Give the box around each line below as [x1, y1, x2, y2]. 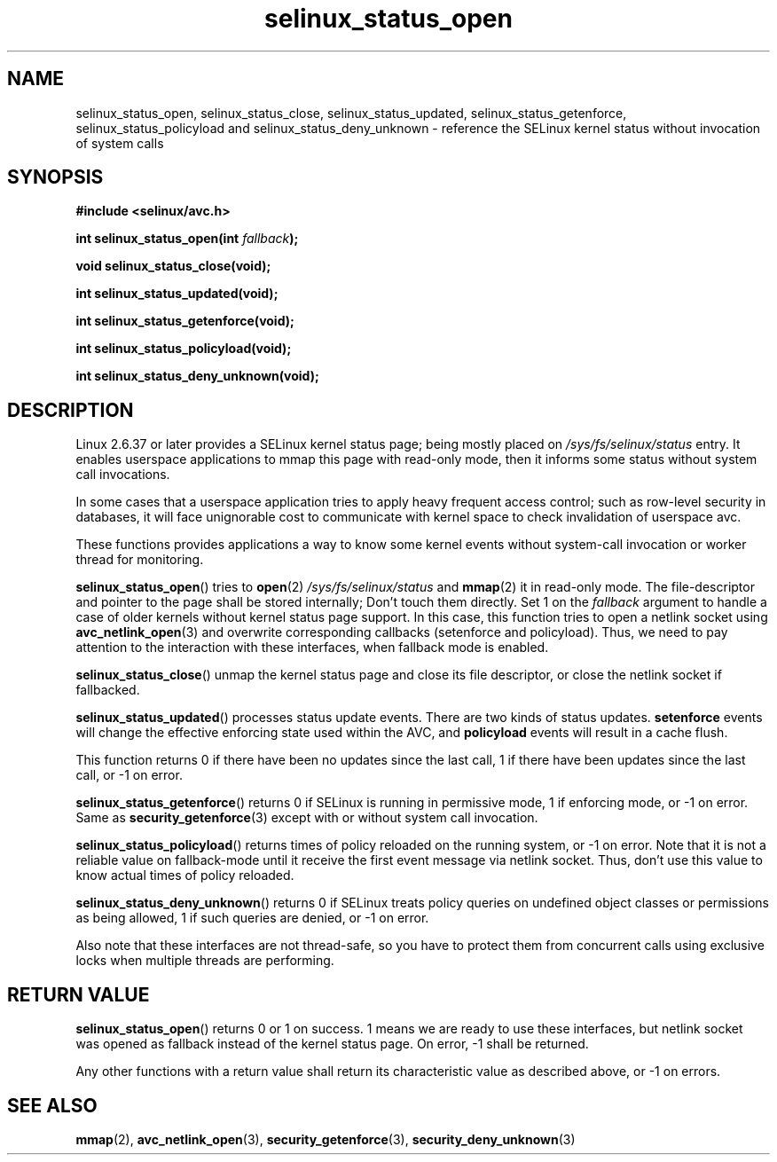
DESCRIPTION [7, 398, 134, 421]
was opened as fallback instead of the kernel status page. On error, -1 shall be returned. [75, 1036, 589, 1052]
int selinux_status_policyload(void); [75, 341, 292, 357]
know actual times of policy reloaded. [75, 868, 294, 883]
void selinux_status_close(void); [75, 258, 271, 274]
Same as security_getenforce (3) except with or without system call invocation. [75, 810, 538, 826]
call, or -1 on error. [75, 767, 183, 783]
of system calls [75, 135, 164, 151]
